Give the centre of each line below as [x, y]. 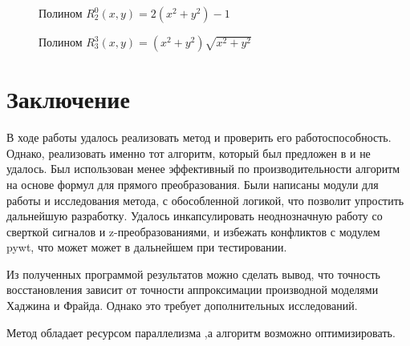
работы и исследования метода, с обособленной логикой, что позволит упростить [205, 200]
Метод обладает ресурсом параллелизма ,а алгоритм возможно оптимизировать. [201, 332]
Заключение [68, 99]
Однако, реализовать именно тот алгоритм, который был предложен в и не [189, 153]
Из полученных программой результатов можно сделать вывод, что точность [193, 274]
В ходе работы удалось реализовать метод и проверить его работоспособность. [199, 137]
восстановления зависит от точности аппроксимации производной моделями [193, 290]
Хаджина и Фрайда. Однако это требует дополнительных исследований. [182, 306]
